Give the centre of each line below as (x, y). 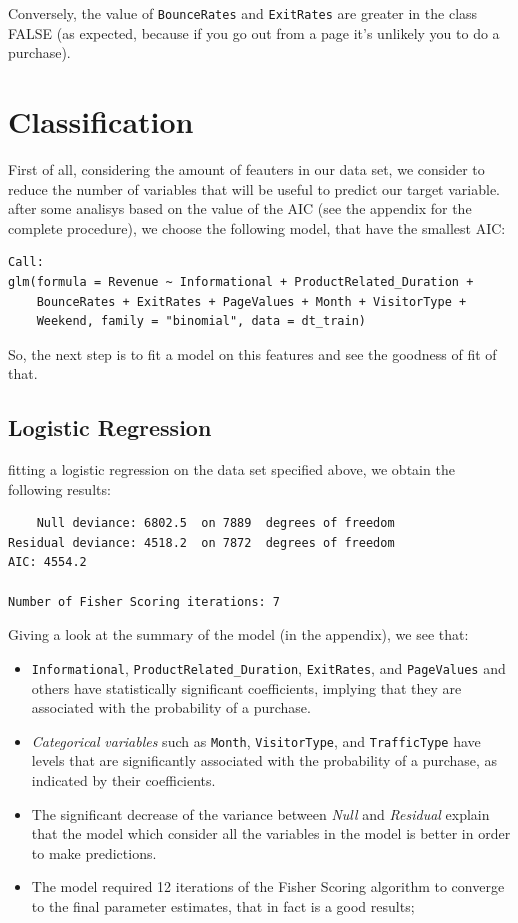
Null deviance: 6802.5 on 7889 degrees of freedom (215, 523)
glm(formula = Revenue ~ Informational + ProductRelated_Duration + (241, 281)
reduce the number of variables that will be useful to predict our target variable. (254, 188)
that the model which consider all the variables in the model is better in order (271, 833)
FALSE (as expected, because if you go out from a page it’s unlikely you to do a (254, 32)
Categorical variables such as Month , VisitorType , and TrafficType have (256, 740)
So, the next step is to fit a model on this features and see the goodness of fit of (252, 353)
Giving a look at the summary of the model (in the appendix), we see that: (238, 634)
